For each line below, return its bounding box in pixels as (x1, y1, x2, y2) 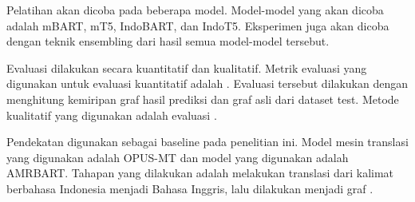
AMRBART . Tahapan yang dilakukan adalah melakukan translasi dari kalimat (6, 164, 394, 181)
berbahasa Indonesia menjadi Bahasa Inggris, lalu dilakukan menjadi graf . (6, 180, 373, 196)
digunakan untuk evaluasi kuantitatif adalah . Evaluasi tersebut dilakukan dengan (6, 75, 409, 92)
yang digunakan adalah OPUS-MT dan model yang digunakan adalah (6, 149, 349, 165)
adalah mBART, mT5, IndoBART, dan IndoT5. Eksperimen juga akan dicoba (6, 17, 389, 34)
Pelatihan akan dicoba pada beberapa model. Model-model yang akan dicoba (6, 2, 384, 18)
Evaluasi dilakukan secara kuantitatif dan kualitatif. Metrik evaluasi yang (6, 59, 367, 76)
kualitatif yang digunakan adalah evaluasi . (6, 106, 217, 123)
